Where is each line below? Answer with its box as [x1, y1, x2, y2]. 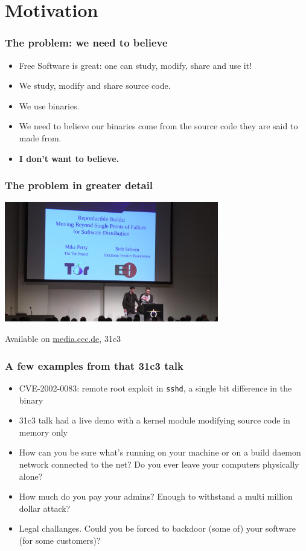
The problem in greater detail [5, 178, 153, 193]
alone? [19, 469, 43, 482]
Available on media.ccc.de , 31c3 [5, 332, 121, 345]
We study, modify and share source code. [19, 79, 171, 92]
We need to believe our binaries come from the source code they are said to [19, 120, 298, 132]
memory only [19, 425, 68, 438]
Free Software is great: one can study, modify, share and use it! [19, 59, 252, 71]
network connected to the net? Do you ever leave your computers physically [19, 457, 299, 470]
